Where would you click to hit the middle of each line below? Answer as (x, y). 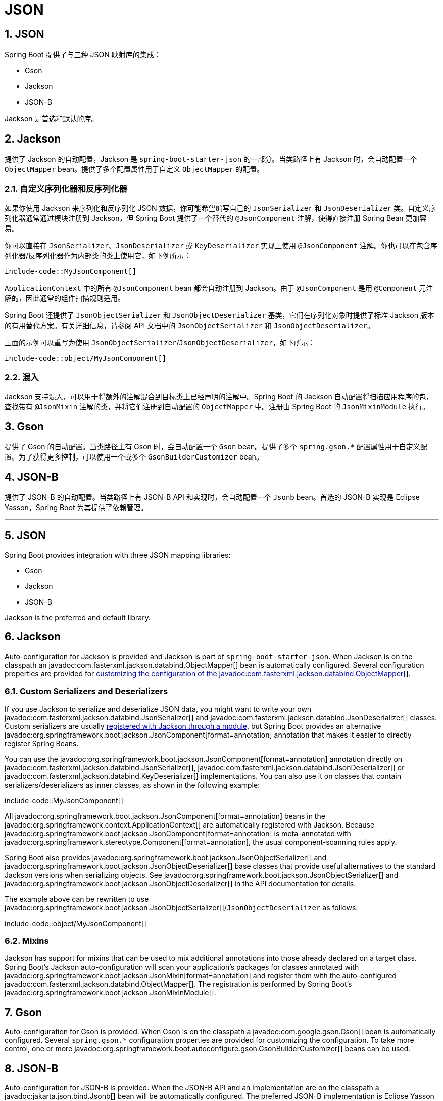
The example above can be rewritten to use (77, 899)
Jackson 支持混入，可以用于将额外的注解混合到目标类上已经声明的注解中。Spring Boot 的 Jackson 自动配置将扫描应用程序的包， (219, 396)
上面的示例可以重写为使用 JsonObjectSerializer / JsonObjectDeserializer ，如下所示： (160, 342)
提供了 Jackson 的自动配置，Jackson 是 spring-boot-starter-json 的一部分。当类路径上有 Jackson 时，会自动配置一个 (211, 159)
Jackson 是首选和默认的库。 (52, 119)
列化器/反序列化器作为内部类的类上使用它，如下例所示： (98, 255)
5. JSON (26, 535)
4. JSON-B (32, 477)
